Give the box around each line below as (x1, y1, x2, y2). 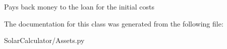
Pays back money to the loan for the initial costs (4, 1, 154, 11)
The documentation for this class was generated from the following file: (4, 18, 223, 28)
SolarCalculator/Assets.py (4, 35, 85, 45)
